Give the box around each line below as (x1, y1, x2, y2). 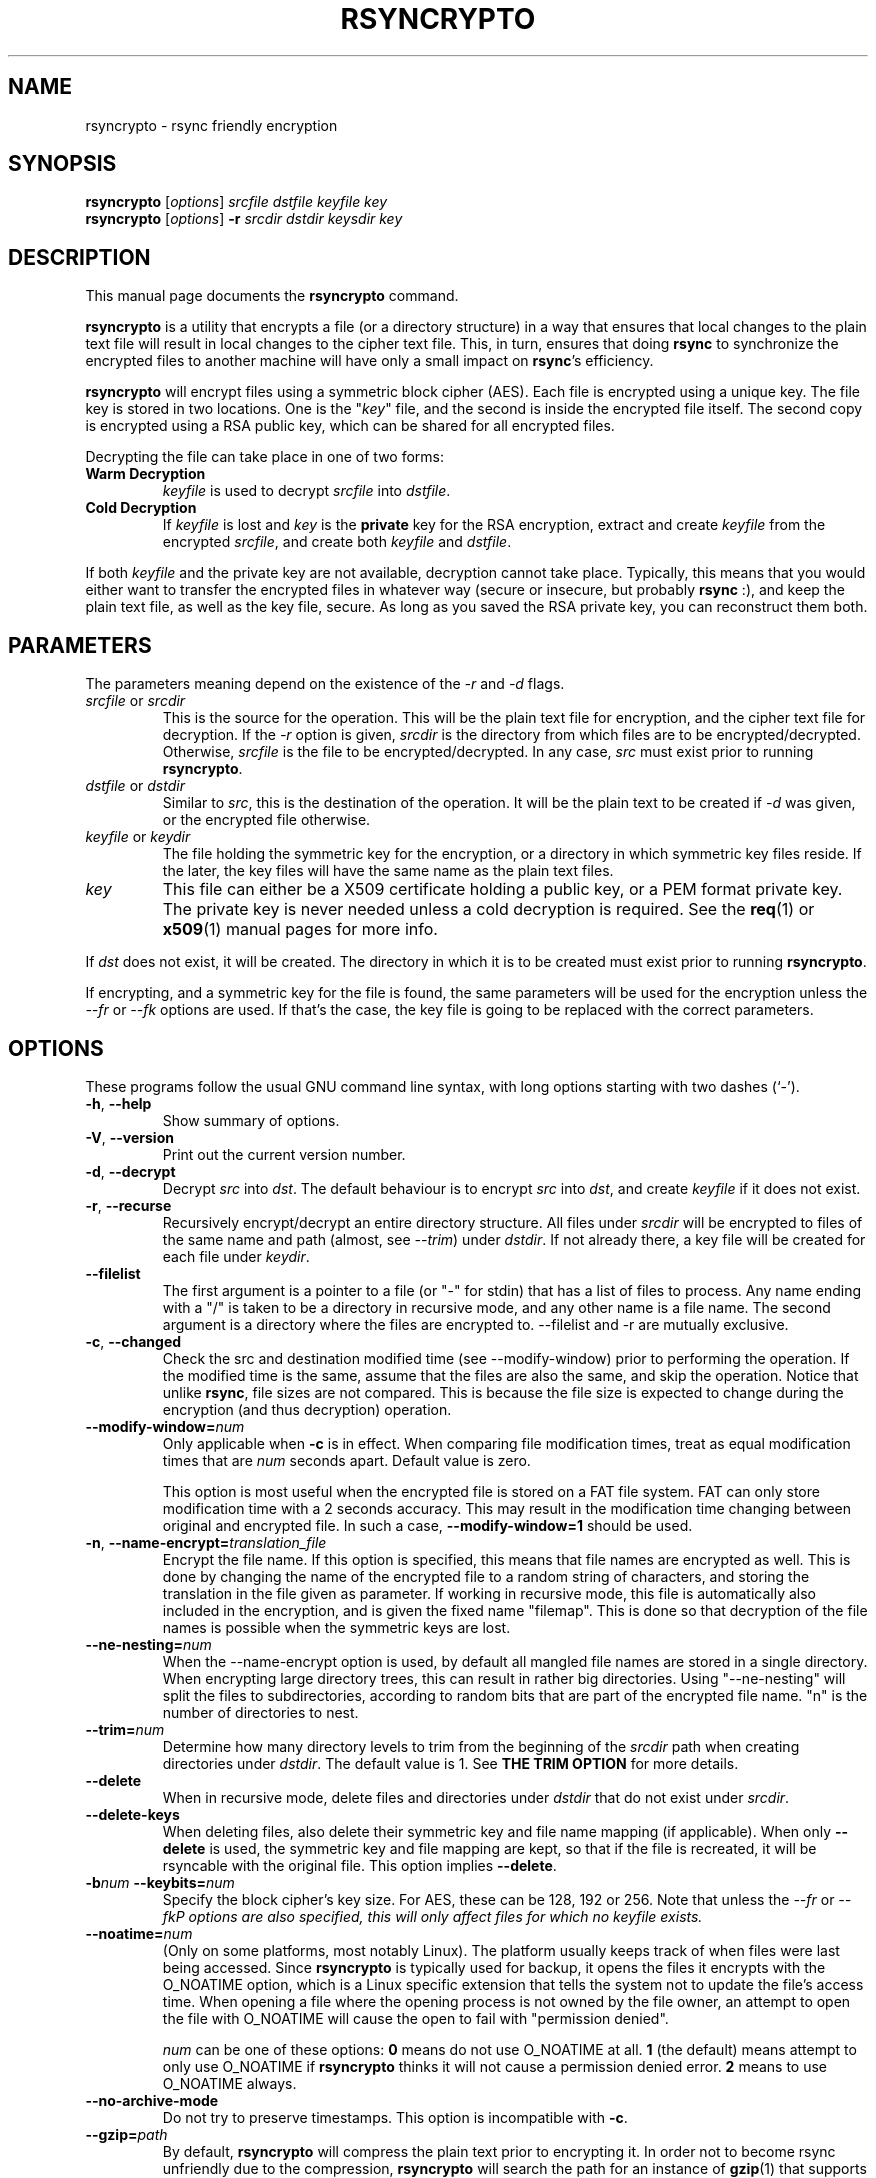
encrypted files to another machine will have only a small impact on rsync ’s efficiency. (85, 352, 654, 370)
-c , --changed (85, 1332, 182, 1350)
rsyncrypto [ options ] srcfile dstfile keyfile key (85, 193, 388, 211)
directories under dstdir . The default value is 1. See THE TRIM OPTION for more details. (162, 1754, 739, 1772)
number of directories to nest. (162, 1703, 359, 1721)
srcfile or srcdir (85, 692, 186, 710)
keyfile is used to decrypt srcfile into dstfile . (162, 482, 451, 500)
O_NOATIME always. (162, 2074, 297, 2092)
